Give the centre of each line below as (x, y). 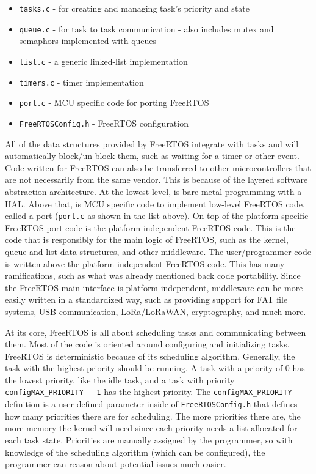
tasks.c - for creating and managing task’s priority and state (134, 8)
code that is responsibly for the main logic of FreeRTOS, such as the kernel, (147, 239)
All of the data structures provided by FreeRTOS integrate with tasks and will (152, 143)
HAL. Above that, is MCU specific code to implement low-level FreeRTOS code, (155, 203)
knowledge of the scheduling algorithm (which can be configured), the (135, 452)
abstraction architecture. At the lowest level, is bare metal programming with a (153, 191)
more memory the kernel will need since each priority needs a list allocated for (151, 428)
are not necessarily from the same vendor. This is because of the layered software (156, 180)
